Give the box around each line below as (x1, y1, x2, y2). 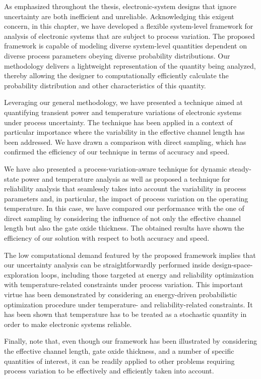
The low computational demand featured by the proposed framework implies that (4, 249, 256, 260)
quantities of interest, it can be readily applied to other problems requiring (4, 355, 235, 366)
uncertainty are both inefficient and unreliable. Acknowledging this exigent (4, 11, 234, 21)
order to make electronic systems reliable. (4, 318, 132, 329)
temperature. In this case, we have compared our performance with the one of (4, 203, 244, 213)
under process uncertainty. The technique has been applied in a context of (4, 117, 233, 127)
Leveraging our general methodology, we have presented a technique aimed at (4, 97, 243, 107)
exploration (4, 269, 39, 280)
